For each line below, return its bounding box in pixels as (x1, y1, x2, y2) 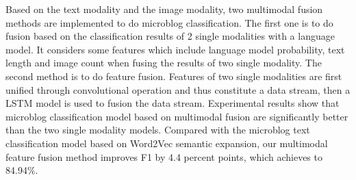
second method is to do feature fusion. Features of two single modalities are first (5, 68, 342, 83)
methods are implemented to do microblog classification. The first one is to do (5, 15, 333, 29)
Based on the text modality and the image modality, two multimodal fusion (5, 2, 323, 16)
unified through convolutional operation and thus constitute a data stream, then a (5, 82, 351, 97)
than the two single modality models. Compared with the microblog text (5, 123, 310, 137)
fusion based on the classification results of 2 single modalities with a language (5, 29, 335, 43)
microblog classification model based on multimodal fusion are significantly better (5, 109, 348, 123)
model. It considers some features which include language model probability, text (5, 42, 345, 56)
